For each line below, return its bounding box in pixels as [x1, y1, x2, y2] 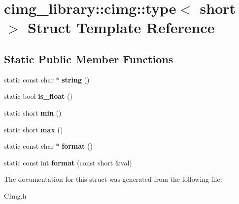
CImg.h [4, 190, 27, 201]
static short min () [4, 107, 62, 118]
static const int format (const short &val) [4, 157, 132, 167]
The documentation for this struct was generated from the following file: [4, 174, 222, 184]
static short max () [4, 124, 63, 134]
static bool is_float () [4, 91, 72, 101]
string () [62, 74, 90, 84]
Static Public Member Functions [4, 51, 173, 66]
